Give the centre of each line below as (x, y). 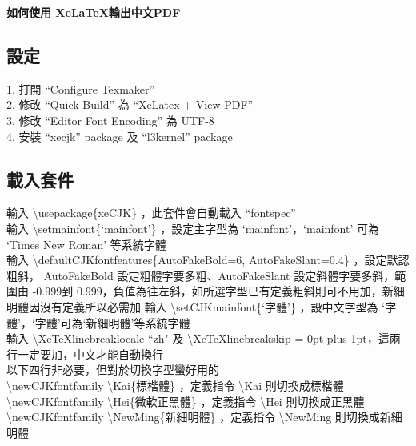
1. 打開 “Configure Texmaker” (81, 88)
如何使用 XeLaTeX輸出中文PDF (94, 12)
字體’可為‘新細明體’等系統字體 (112, 322)
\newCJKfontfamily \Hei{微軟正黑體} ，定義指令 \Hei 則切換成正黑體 (186, 401)
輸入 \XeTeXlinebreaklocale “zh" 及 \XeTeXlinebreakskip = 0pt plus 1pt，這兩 (204, 338)
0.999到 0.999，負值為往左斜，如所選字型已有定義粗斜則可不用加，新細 (220, 291)
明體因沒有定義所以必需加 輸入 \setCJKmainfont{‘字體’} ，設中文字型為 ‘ (196, 306)
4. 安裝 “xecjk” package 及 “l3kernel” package (120, 136)
